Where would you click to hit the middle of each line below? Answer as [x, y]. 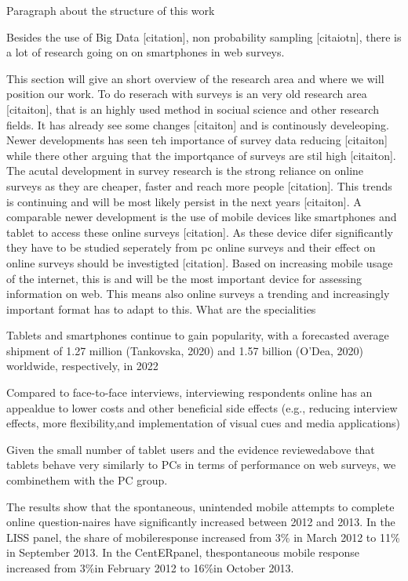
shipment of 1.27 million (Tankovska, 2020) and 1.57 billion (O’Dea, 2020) [185, 350]
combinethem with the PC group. [87, 480]
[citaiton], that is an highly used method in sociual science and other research [193, 109]
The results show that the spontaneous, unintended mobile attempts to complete [200, 506]
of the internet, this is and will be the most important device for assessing [184, 278]
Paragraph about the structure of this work [111, 10]
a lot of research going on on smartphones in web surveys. [146, 52]
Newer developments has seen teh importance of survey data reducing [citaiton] [197, 140]
